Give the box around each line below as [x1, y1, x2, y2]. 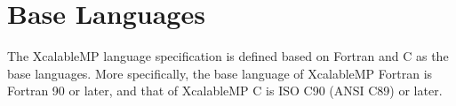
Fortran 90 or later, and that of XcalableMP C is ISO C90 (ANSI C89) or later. [7, 81, 443, 100]
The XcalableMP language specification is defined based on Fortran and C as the [7, 47, 449, 65]
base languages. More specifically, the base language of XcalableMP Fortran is [7, 64, 433, 82]
